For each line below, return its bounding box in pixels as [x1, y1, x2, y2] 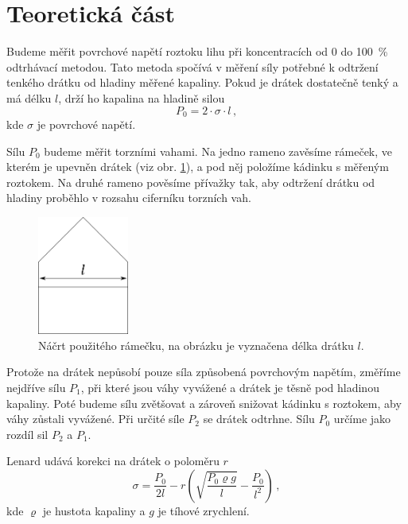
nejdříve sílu [6, 378, 66, 395]
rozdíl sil [6, 425, 49, 442]
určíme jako [333, 410, 391, 427]
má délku [6, 89, 52, 106]
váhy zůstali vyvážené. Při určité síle [6, 410, 185, 427]
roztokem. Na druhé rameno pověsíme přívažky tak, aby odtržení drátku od [6, 173, 375, 190]
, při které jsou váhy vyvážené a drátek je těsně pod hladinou [80, 378, 379, 395]
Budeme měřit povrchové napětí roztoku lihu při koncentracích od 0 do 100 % [6, 43, 388, 60]
